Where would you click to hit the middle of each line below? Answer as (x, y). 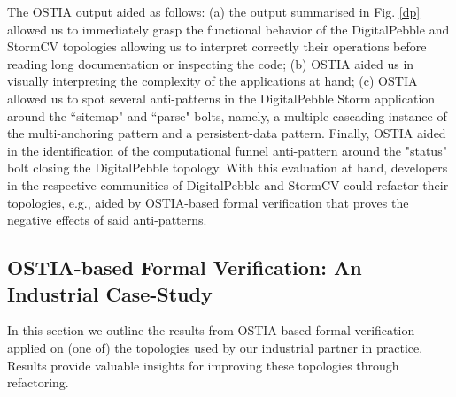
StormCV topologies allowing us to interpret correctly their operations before (217, 46)
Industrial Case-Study (110, 293)
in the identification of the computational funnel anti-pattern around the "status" (227, 150)
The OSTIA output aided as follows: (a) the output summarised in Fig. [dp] (214, 11)
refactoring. (38, 382)
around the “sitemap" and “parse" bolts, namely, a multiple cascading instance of (227, 115)
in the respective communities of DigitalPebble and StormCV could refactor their (228, 184)
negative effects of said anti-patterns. (107, 220)
